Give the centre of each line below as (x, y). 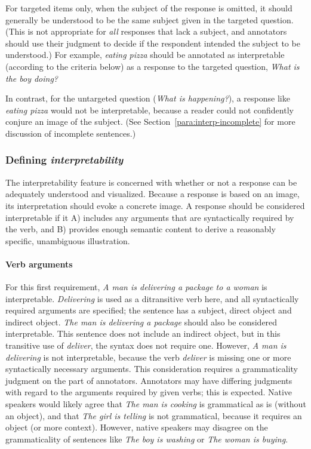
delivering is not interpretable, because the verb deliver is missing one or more (148, 357)
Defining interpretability (64, 160)
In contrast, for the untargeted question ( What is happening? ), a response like (148, 98)
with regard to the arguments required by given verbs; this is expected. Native (149, 392)
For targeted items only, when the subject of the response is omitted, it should (149, 8)
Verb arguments (39, 264)
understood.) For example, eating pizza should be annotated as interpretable (145, 55)
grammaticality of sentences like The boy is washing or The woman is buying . (147, 439)
